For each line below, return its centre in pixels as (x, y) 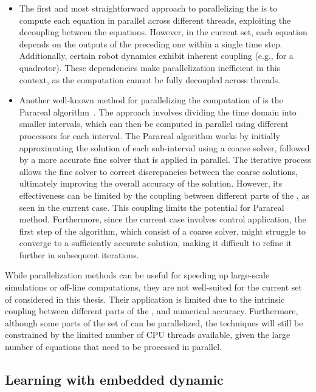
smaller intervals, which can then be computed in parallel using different (154, 124)
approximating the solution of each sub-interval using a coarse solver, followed (164, 147)
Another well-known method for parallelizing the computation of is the (151, 100)
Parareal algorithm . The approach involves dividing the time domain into (158, 112)
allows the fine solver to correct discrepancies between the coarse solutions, (158, 171)
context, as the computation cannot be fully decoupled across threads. (150, 79)
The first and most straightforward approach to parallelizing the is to (148, 8)
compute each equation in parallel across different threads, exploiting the (155, 20)
